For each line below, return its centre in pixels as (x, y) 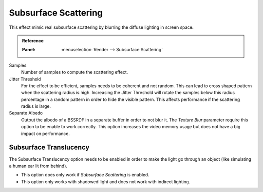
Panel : (29, 50)
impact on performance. (46, 134)
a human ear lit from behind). (38, 166)
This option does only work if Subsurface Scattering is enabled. (85, 175)
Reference (33, 40)
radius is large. (36, 106)
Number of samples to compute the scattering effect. (75, 72)
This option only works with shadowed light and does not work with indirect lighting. (106, 182)
